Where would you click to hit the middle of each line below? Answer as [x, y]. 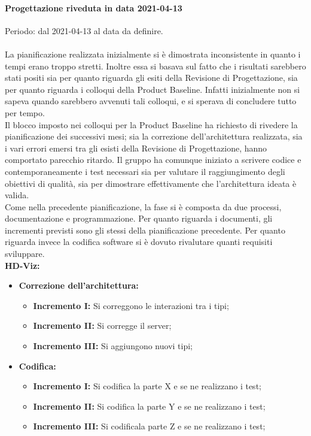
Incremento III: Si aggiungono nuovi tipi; [113, 346]
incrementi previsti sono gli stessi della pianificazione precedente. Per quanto [145, 230]
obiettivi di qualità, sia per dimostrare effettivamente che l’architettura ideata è [151, 183]
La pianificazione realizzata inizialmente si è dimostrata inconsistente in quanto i [153, 54]
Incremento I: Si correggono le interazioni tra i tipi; [131, 305]
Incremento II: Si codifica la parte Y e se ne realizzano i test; [149, 406]
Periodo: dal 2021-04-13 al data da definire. [84, 30]
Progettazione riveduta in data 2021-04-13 [94, 7]
